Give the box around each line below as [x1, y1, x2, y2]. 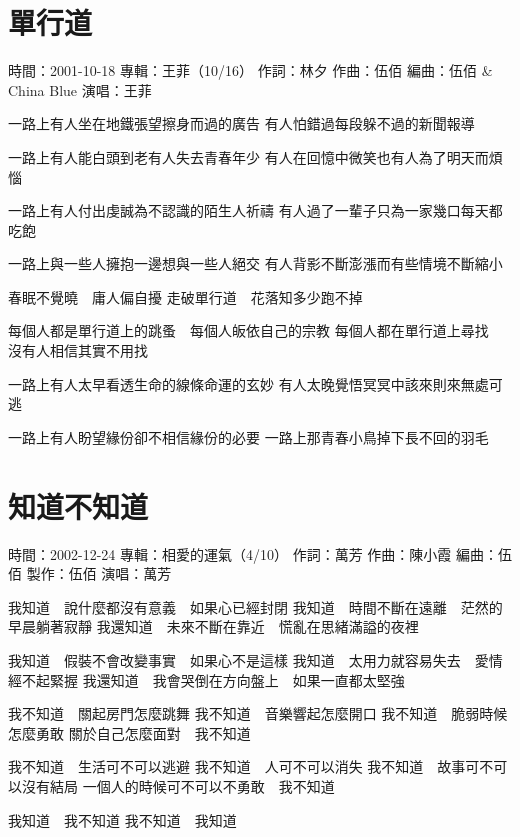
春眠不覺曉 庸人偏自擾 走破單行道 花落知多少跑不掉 [8, 286, 363, 307]
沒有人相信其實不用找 [8, 340, 148, 361]
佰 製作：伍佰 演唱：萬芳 [8, 563, 172, 584]
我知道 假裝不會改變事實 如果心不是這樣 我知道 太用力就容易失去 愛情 [8, 649, 503, 670]
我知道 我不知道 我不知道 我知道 [8, 809, 237, 830]
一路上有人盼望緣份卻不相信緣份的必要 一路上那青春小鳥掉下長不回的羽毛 [8, 426, 489, 447]
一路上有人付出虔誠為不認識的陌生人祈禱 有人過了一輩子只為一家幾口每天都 [8, 200, 503, 221]
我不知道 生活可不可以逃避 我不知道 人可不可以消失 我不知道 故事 [8, 756, 466, 777]
